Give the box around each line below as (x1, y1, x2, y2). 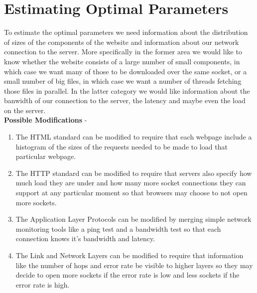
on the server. (4, 105, 46, 115)
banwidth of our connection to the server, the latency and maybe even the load (4, 95, 246, 106)
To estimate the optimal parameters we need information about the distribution (4, 27, 248, 37)
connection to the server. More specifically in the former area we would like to (4, 46, 242, 57)
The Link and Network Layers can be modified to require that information (15, 250, 244, 260)
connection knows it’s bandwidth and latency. (15, 233, 155, 244)
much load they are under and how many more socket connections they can (15, 177, 246, 188)
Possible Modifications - (4, 115, 87, 125)
